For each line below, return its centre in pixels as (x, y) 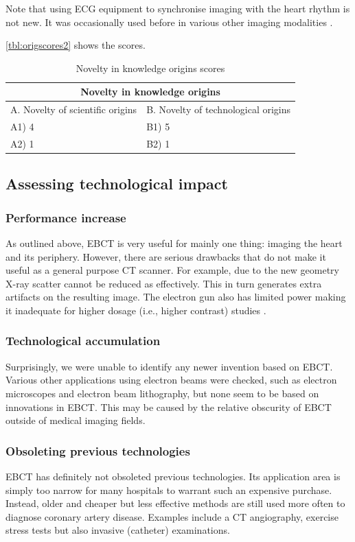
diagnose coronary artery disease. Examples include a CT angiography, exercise (172, 516)
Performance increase (66, 217)
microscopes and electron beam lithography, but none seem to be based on (162, 393)
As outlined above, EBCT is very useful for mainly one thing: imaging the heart (174, 243)
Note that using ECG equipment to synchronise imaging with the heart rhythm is (178, 8)
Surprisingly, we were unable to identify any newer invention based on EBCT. (169, 366)
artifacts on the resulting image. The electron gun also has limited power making (176, 297)
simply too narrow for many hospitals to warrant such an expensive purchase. (169, 490)
